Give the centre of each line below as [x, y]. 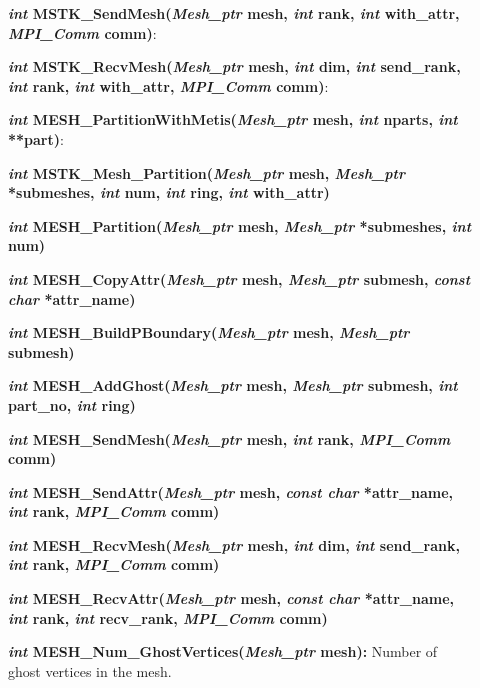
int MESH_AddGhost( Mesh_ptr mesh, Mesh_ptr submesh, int [233, 385]
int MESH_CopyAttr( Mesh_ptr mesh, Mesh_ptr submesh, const [239, 278]
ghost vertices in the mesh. [90, 670]
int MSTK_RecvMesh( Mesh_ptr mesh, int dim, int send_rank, [234, 66]
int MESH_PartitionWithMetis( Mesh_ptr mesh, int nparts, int [233, 119]
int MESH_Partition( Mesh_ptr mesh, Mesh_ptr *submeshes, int [240, 225]
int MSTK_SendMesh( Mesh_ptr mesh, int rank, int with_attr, [234, 13]
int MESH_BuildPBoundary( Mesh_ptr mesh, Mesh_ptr [209, 332]
